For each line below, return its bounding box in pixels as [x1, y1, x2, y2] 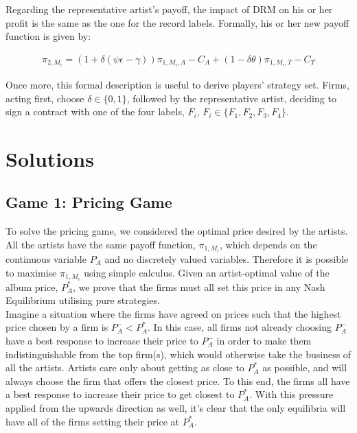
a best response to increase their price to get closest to [5, 387, 235, 401]
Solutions [5, 144, 94, 172]
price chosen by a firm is [5, 320, 108, 334]
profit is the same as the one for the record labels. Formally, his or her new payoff [5, 15, 349, 30]
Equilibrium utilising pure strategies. [5, 293, 160, 307]
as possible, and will [262, 360, 347, 375]
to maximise [5, 265, 57, 279]
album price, [5, 279, 58, 294]
